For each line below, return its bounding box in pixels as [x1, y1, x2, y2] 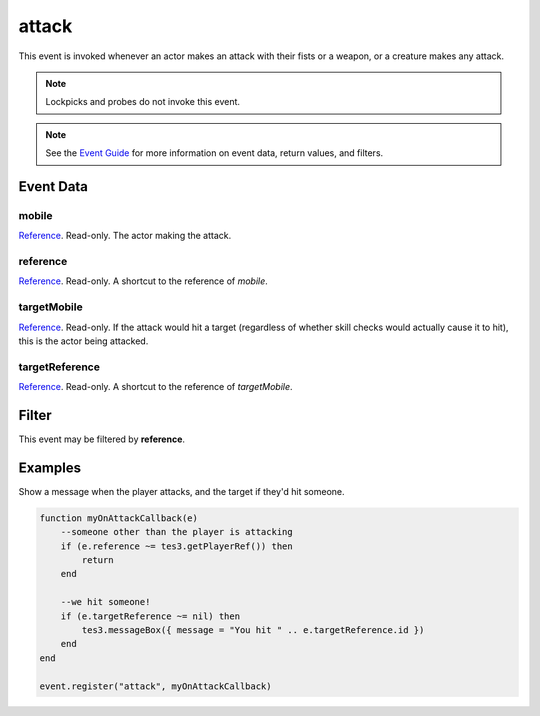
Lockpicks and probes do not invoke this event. [45, 96, 240, 108]
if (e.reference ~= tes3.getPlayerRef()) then [60, 540, 294, 552]
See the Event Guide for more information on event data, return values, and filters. [45, 147, 384, 159]
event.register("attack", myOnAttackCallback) [39, 680, 272, 692]
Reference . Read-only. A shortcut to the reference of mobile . [18, 275, 269, 287]
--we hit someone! [60, 596, 151, 608]
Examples [18, 459, 82, 476]
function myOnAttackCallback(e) [39, 512, 199, 524]
